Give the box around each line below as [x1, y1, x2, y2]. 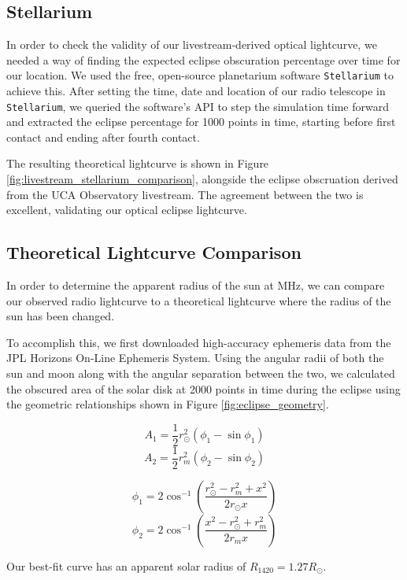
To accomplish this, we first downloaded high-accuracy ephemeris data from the [6, 334, 391, 350]
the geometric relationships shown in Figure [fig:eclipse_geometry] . [6, 396, 329, 412]
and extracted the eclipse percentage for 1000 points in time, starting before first [6, 113, 396, 130]
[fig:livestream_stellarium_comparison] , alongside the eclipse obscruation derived [6, 171, 398, 187]
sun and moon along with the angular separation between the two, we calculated [6, 365, 395, 382]
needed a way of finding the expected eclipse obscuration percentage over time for [6, 51, 401, 68]
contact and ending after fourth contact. [6, 128, 200, 145]
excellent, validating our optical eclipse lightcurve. [6, 201, 247, 218]
